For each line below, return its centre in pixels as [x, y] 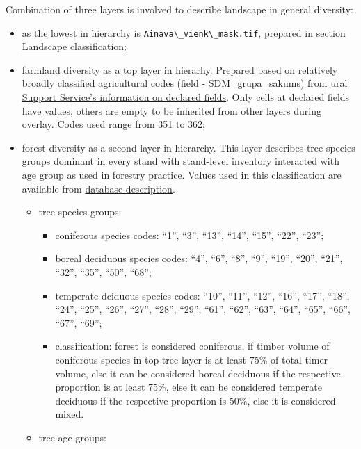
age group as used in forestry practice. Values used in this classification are [182, 174]
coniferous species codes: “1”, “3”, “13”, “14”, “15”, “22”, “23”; [190, 235]
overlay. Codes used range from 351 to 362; [113, 124]
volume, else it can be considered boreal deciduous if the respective [198, 373]
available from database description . [98, 188]
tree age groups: [72, 437]
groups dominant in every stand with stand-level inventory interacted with [180, 161]
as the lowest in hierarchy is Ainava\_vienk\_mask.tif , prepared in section [184, 32]
